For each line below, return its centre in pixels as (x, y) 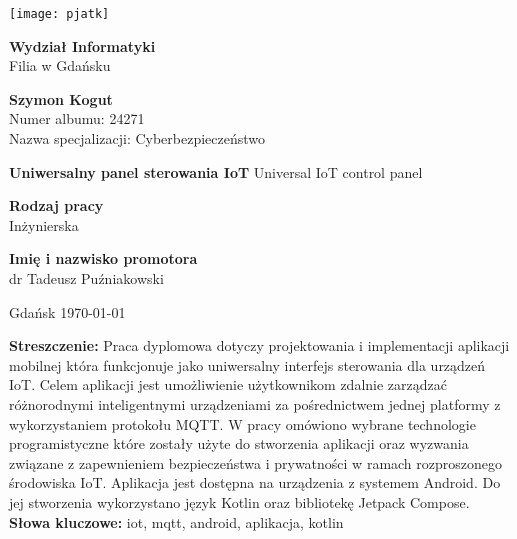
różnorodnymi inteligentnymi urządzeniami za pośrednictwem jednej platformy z (255, 403)
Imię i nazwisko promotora (103, 258)
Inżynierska (44, 224)
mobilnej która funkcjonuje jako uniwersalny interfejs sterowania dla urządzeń (247, 364)
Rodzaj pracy (56, 205)
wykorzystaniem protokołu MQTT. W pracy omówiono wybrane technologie (242, 423)
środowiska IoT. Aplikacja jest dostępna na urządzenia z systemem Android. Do (255, 482)
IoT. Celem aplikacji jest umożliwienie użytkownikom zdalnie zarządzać (228, 384)
